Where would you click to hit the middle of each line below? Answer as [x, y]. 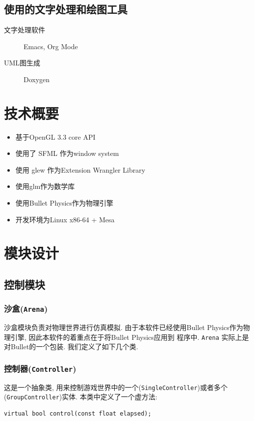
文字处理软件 [25, 30]
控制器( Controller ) [40, 368]
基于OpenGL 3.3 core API [55, 136]
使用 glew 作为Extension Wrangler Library [80, 169]
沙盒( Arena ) [26, 309]
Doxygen [37, 79]
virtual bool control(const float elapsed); [78, 414]
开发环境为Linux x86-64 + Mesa [65, 219]
